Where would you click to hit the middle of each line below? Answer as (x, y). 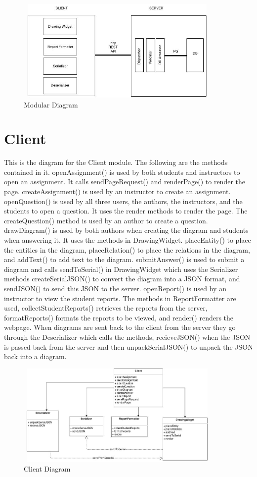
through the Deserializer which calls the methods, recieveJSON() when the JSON (127, 337)
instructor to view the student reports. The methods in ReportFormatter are (120, 298)
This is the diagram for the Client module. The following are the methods (116, 162)
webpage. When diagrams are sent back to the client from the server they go (120, 327)
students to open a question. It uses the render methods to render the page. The (126, 211)
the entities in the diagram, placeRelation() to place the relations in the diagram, (127, 249)
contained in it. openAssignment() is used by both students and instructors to (122, 172)
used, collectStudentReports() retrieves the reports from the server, (106, 308)
